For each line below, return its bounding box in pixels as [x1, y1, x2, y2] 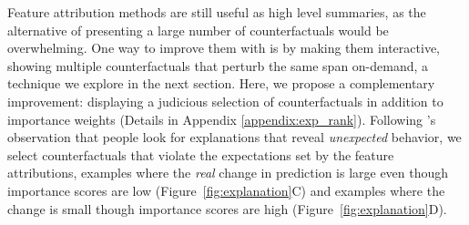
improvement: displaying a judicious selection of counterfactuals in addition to [7, 91, 444, 110]
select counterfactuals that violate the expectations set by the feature [7, 145, 394, 164]
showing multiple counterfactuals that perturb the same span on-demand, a [7, 56, 429, 75]
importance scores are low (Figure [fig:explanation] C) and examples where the [7, 180, 445, 199]
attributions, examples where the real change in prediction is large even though [7, 163, 449, 182]
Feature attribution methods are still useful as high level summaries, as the [7, 3, 426, 21]
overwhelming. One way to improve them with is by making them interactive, [7, 38, 440, 57]
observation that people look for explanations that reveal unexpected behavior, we [7, 128, 462, 147]
